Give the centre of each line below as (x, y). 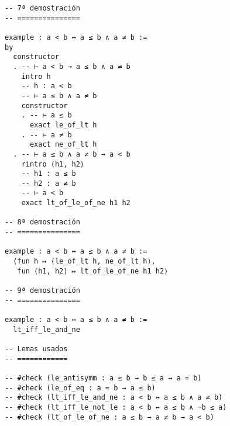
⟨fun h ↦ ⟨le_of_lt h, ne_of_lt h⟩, (84, 262)
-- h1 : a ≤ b (49, 174)
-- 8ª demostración (42, 222)
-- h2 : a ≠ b (49, 183)
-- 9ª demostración (42, 291)
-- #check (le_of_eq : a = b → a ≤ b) (80, 388)
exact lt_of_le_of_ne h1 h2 (76, 203)
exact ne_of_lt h (63, 145)
